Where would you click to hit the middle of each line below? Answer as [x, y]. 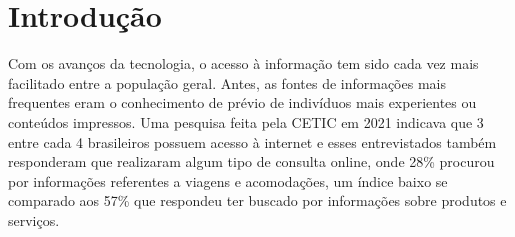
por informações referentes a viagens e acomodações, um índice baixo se [228, 180]
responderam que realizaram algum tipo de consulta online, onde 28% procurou [251, 161]
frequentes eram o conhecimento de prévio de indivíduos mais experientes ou [242, 102]
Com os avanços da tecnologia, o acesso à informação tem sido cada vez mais [243, 63]
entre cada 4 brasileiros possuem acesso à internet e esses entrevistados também [252, 141]
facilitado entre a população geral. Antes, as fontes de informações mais [227, 82]
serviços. [34, 219]
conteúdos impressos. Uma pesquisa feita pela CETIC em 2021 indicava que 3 [246, 121]
